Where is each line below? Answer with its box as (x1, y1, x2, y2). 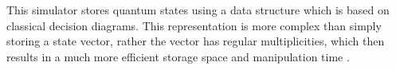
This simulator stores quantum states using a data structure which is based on (6, 2, 390, 17)
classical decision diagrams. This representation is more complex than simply (6, 17, 382, 33)
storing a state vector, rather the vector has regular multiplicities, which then (6, 33, 385, 49)
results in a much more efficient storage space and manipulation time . (6, 48, 350, 64)
